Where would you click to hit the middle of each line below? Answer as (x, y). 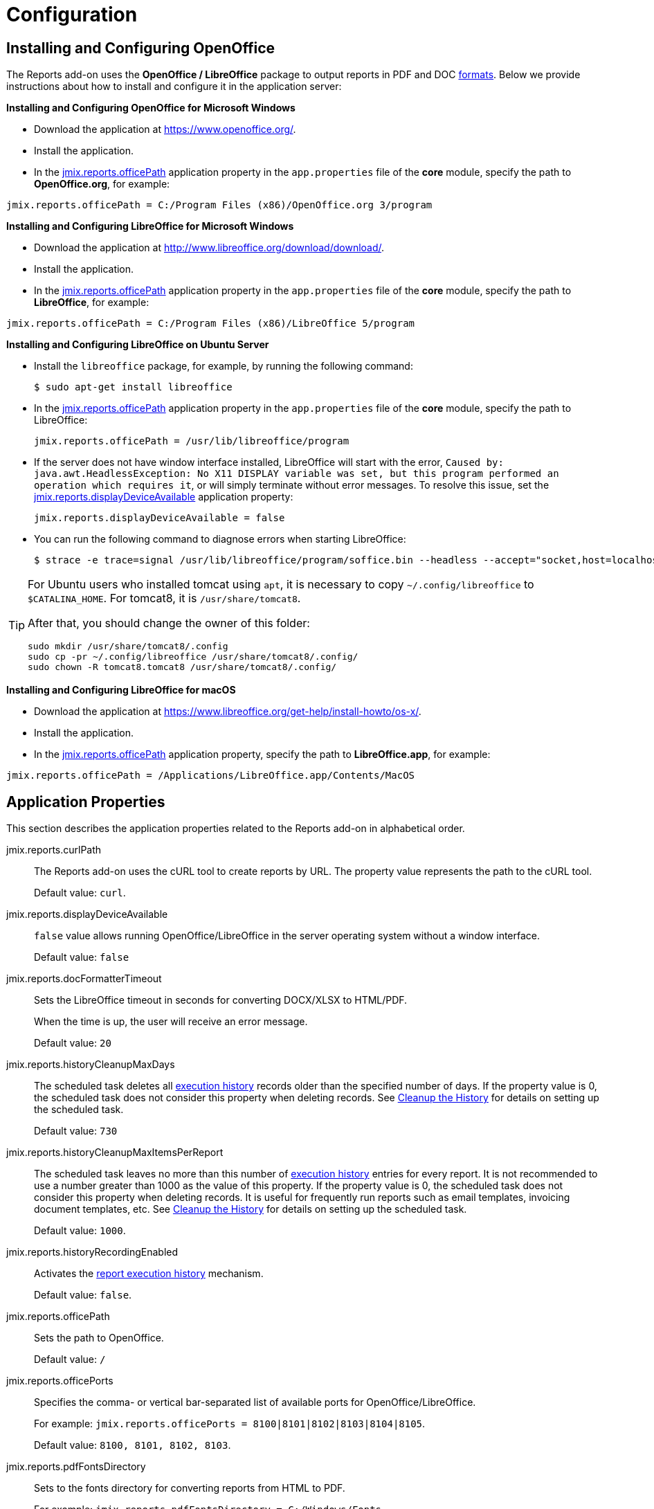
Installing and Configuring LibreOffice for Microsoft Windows (150, 226)
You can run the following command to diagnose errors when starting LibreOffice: (220, 539)
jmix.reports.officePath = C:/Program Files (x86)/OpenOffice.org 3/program (219, 205)
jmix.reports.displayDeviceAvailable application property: (164, 497)
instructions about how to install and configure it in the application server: (174, 87)
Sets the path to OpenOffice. (99, 1338)
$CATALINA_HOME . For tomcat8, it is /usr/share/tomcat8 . (164, 598)
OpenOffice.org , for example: (102, 184)
